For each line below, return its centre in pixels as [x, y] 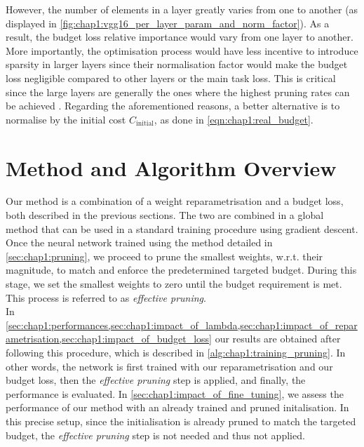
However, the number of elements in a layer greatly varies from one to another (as [182, 9]
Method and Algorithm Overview [171, 167]
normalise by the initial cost [66, 119]
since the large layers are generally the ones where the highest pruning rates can [178, 92]
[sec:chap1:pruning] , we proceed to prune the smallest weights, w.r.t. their [164, 256]
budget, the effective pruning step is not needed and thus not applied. [155, 435]
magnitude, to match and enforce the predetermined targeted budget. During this [181, 270]
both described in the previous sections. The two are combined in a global [165, 215]
